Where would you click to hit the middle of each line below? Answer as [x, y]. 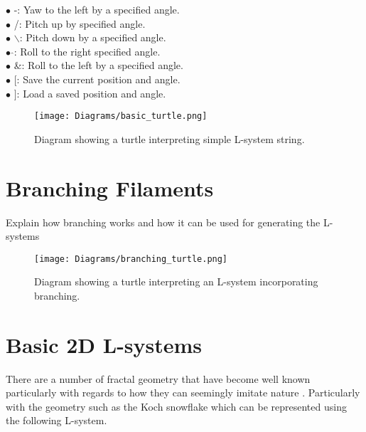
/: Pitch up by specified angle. [80, 23]
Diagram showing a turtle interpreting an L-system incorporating [176, 281]
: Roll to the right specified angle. [87, 51]
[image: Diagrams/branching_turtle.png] [131, 259]
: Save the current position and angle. [98, 79]
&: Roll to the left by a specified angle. [98, 65]
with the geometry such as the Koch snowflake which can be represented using [176, 406]
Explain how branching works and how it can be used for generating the [163, 222]
